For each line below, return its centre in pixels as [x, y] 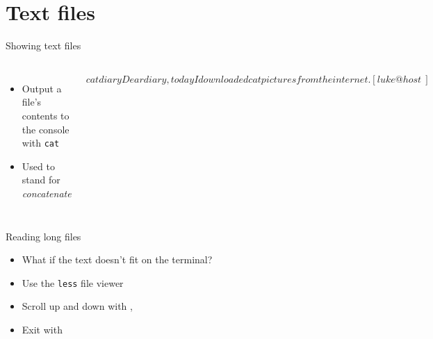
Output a [42, 88]
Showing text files [43, 46]
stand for [41, 180]
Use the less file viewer [73, 282]
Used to [38, 166]
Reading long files [43, 236]
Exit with [42, 329]
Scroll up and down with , [77, 306]
